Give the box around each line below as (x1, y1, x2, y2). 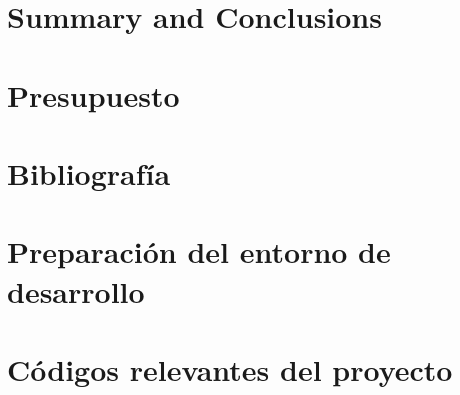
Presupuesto (7, 74, 180, 115)
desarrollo (7, 270, 145, 311)
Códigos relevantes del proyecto (7, 348, 453, 389)
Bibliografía (7, 152, 171, 193)
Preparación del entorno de (7, 231, 391, 272)
